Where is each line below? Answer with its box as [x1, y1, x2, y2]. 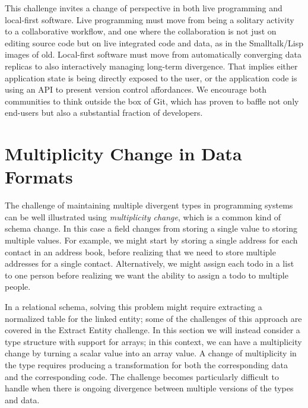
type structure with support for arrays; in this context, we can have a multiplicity [5, 335, 302, 347]
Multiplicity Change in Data [5, 141, 242, 166]
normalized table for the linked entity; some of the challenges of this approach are [5, 312, 302, 324]
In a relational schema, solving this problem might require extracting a [5, 301, 262, 312]
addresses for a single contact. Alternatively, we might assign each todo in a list [5, 257, 294, 270]
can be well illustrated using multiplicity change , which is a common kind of [5, 210, 281, 223]
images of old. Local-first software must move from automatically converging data [5, 48, 301, 61]
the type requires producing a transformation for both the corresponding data [5, 358, 288, 371]
